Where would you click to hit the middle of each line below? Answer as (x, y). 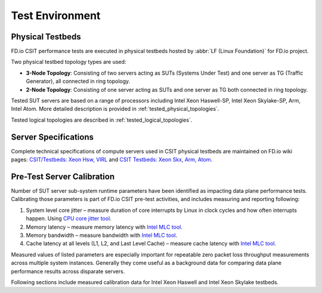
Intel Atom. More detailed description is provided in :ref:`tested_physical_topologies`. (115, 109)
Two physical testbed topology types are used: (69, 62)
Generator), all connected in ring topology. (78, 81)
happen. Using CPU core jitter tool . (69, 218)
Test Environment (56, 16)
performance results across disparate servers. (68, 271)
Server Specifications (52, 137)
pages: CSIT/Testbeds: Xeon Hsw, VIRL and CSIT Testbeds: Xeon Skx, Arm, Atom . (112, 160)
